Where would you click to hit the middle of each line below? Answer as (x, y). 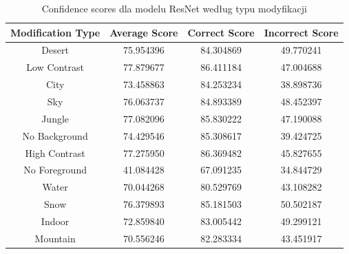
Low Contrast (55, 67)
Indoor (55, 221)
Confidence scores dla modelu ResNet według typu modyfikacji (174, 8)
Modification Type (55, 32)
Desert (55, 50)
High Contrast (55, 152)
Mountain (55, 238)
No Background (55, 135)
